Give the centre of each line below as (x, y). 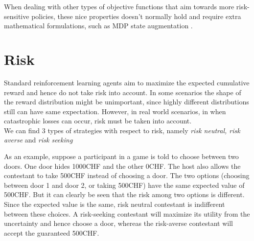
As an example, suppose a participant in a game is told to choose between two (121, 156)
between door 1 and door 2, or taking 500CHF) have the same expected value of (124, 185)
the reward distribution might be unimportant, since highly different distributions (127, 102)
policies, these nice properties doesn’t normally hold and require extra (136, 16)
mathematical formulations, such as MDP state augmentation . (98, 26)
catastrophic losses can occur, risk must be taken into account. (98, 121)
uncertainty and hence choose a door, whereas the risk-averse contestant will (118, 223)
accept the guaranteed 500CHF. (52, 232)
